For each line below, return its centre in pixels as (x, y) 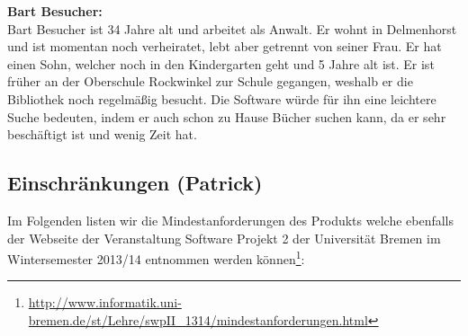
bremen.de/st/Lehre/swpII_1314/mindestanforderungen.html (198, 319)
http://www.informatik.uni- (105, 302)
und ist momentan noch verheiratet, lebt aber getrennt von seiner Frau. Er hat (225, 46)
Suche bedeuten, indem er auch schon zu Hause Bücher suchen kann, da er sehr (227, 116)
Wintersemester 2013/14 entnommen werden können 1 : (156, 257)
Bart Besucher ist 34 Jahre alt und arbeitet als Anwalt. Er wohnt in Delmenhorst (232, 28)
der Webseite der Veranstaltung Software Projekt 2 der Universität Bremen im (224, 238)
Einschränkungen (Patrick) (135, 183)
